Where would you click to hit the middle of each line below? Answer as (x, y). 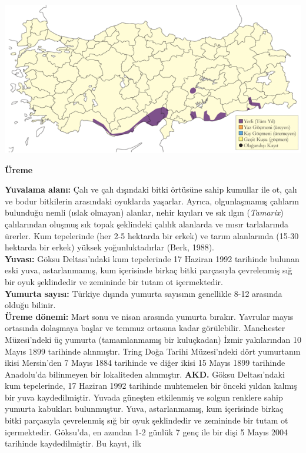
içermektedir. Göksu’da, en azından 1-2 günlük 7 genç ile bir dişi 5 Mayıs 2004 (147, 431)
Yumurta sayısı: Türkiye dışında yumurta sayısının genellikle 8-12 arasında (144, 293)
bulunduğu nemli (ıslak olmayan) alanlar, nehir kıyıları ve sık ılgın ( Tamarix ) (144, 212)
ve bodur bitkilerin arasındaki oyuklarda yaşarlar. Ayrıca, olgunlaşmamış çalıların (152, 201)
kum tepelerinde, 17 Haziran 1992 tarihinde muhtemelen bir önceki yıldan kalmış (151, 386)
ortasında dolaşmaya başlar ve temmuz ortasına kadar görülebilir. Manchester (145, 328)
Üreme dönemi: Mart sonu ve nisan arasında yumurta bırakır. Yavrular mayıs (149, 316)
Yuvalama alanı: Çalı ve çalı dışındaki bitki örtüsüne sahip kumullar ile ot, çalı (151, 189)
